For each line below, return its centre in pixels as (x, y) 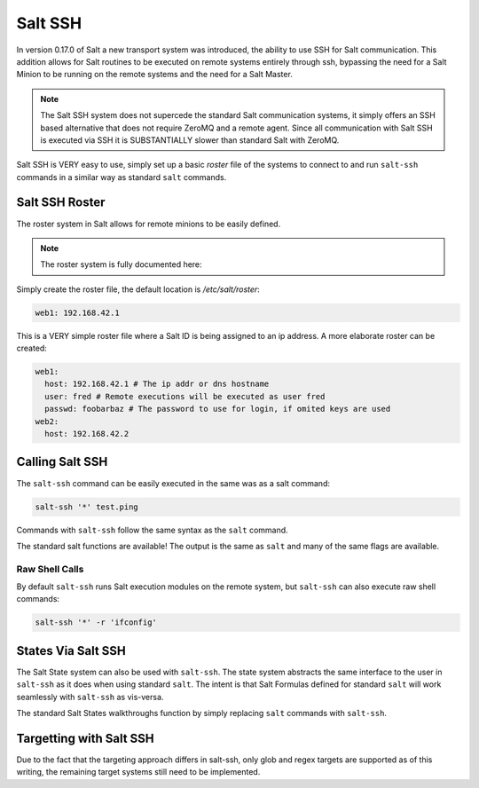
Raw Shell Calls (50, 569)
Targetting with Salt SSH (85, 738)
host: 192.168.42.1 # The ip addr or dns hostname (157, 384)
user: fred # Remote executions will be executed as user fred (185, 396)
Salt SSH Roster (61, 203)
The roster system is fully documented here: (122, 264)
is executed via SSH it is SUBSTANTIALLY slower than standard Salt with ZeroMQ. (190, 140)
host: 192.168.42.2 (87, 434)
